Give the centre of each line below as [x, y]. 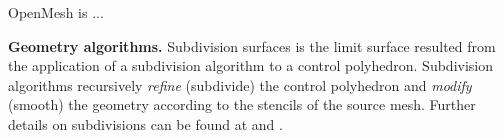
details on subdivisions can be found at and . [145, 123]
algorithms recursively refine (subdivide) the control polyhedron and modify [240, 84]
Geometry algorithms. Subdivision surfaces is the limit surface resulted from [252, 45]
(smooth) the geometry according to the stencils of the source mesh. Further [242, 104]
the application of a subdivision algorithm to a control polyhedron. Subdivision [251, 65]
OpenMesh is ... [56, 12]
